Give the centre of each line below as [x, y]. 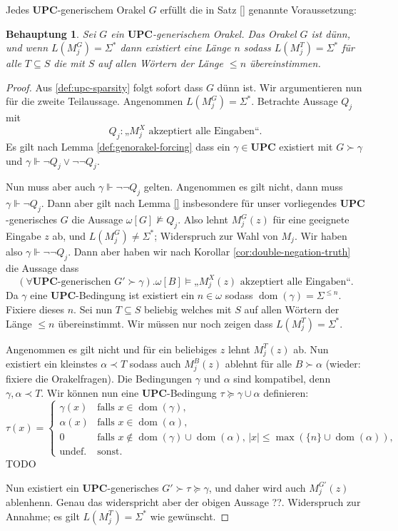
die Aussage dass [42, 267]
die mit [69, 63]
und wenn [27, 47]
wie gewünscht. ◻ [190, 516]
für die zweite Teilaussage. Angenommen [95, 101]
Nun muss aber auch [51, 187]
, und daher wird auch [257, 487]
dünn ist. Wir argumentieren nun [290, 87]
